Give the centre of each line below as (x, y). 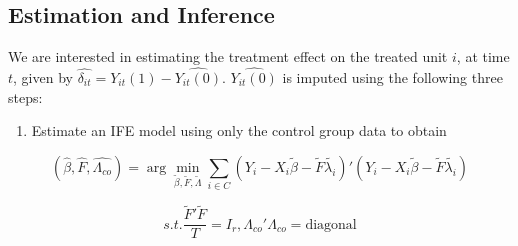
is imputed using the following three (392, 77)
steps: (25, 96)
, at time (483, 56)
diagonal (331, 224)
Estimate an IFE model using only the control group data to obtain (239, 130)
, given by (43, 77)
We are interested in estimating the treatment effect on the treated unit (228, 56)
